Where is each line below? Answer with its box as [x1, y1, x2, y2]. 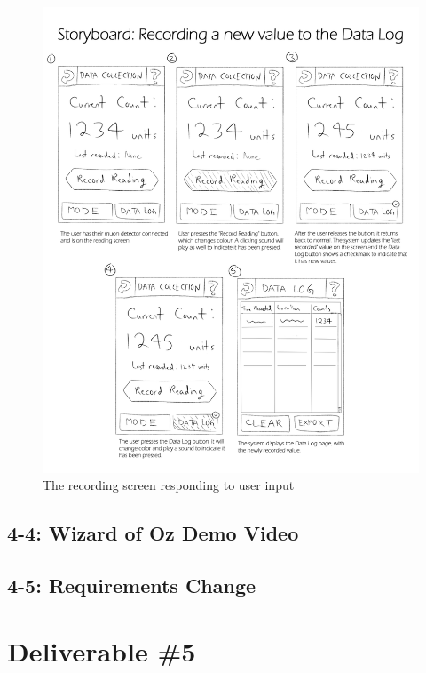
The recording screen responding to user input [43, 476, 295, 494]
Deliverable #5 [7, 632, 196, 669]
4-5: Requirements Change [7, 572, 256, 599]
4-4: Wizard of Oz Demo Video [7, 519, 299, 547]
